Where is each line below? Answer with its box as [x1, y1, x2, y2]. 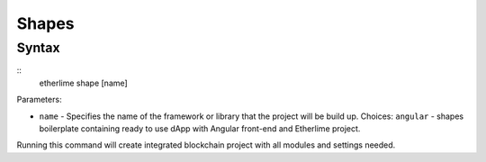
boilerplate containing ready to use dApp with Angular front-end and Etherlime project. [39, 122, 361, 134]
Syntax [16, 40, 60, 56]
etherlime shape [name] [39, 77, 128, 88]
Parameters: [16, 94, 62, 105]
